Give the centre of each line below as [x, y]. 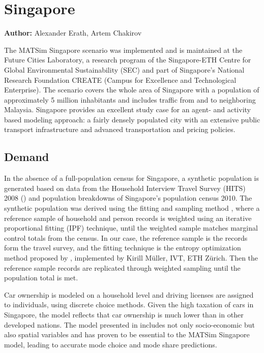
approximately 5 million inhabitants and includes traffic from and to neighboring [130, 99]
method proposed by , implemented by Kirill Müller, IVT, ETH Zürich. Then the [131, 258]
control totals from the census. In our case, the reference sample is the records [126, 237]
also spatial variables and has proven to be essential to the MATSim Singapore [127, 334]
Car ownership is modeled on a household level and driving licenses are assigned [129, 294]
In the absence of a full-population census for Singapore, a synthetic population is [132, 178]
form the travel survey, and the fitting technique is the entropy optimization [123, 248]
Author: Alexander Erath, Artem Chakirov [73, 33]
